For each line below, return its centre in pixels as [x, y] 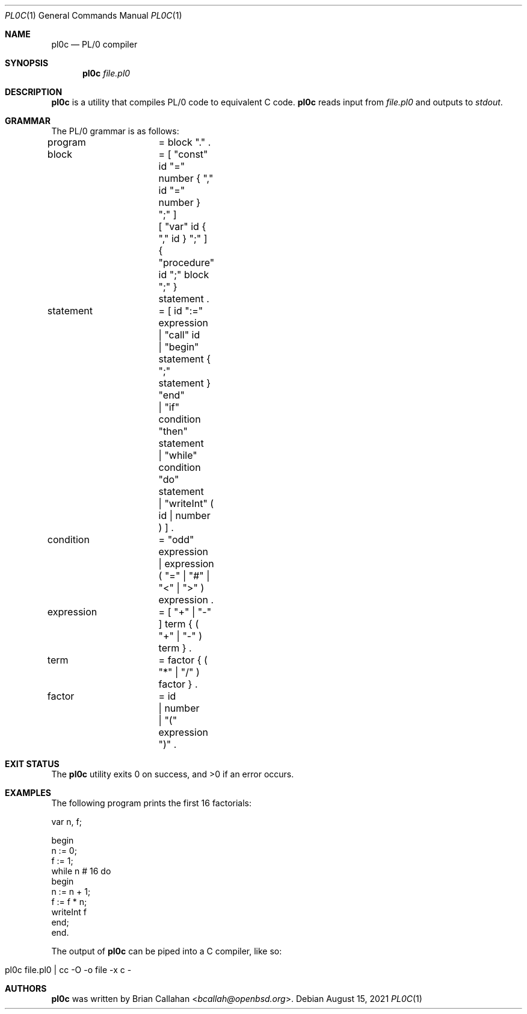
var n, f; [66, 822]
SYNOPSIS [27, 63]
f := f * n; [69, 902]
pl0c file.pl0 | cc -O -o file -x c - [68, 970]
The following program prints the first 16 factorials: [152, 803]
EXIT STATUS [32, 764]
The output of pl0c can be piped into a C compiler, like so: [167, 951]
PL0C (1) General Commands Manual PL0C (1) [94, 15]
